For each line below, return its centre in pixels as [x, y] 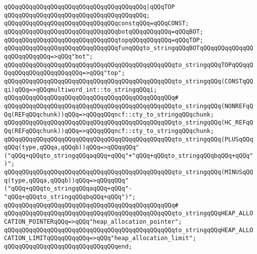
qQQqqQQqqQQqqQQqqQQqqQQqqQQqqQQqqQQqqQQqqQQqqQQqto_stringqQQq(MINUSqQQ [129, 172]
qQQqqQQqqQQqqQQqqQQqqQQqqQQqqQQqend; [68, 247]
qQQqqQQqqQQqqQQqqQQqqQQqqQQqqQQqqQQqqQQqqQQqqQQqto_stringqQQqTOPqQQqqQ [129, 65]
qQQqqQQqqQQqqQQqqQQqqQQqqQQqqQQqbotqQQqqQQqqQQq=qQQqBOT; [104, 32]
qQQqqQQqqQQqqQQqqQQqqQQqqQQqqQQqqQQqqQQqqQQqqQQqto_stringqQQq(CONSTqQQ [129, 81]
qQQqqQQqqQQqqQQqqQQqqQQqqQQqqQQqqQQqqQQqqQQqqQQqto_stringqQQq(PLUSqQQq [129, 139]
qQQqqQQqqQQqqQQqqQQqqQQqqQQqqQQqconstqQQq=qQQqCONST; [97, 24]
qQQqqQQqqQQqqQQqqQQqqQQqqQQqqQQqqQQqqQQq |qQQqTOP [89, 7]
